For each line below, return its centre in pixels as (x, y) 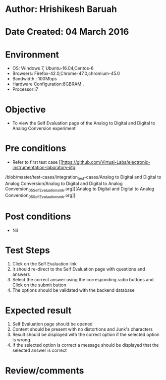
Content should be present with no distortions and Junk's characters (82, 329)
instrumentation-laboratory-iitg (44, 168)
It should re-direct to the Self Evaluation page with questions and (79, 269)
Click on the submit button (39, 285)
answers (21, 274)
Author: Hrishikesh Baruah (61, 9)
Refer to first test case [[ (37, 162)
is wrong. (22, 340)
